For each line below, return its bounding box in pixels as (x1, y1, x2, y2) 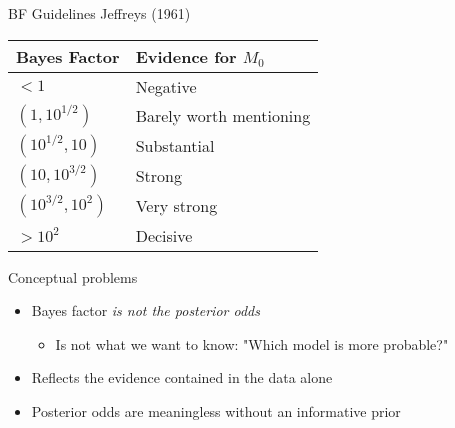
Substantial (135, 134, 215, 158)
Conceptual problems (8, 266, 138, 287)
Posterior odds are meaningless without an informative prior (31, 400, 401, 421)
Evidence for (135, 44, 237, 68)
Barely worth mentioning (135, 104, 311, 128)
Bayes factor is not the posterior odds (31, 300, 260, 321)
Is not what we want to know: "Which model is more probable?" (55, 333, 449, 354)
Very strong (135, 194, 218, 218)
